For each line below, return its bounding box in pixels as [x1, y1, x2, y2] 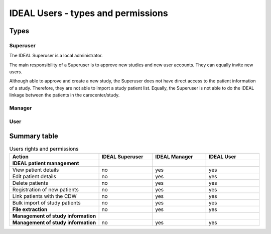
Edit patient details [12, 173, 56, 180]
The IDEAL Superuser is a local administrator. [9, 53, 103, 59]
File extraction [12, 206, 48, 213]
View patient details [12, 166, 59, 173]
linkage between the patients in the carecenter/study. [9, 92, 120, 98]
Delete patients [12, 179, 49, 186]
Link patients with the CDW [12, 192, 77, 199]
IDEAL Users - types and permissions [9, 8, 168, 19]
